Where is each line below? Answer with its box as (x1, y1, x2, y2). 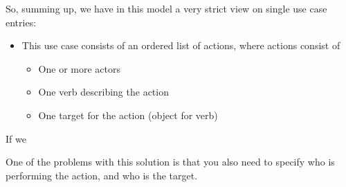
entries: (6, 15, 37, 29)
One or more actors (38, 61, 120, 75)
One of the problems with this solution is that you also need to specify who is (6, 154, 335, 169)
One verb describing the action (38, 84, 169, 99)
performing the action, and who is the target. (6, 168, 198, 182)
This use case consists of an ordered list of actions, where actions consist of (21, 38, 340, 53)
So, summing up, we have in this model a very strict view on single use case (6, 1, 327, 15)
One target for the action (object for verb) (38, 107, 218, 122)
